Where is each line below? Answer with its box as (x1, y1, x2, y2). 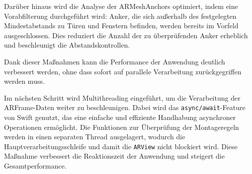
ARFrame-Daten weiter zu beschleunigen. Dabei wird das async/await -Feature (4, 102, 246, 113)
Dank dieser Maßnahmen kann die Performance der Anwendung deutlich (4, 56, 225, 66)
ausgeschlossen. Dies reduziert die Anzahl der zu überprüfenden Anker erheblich (4, 30, 248, 40)
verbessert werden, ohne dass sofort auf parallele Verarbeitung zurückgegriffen (4, 66, 242, 76)
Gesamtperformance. (4, 161, 67, 171)
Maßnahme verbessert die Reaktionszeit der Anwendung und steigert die (4, 151, 225, 161)
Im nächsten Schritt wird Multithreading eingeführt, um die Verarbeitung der (4, 92, 241, 103)
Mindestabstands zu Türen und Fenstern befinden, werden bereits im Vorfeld (4, 20, 239, 31)
